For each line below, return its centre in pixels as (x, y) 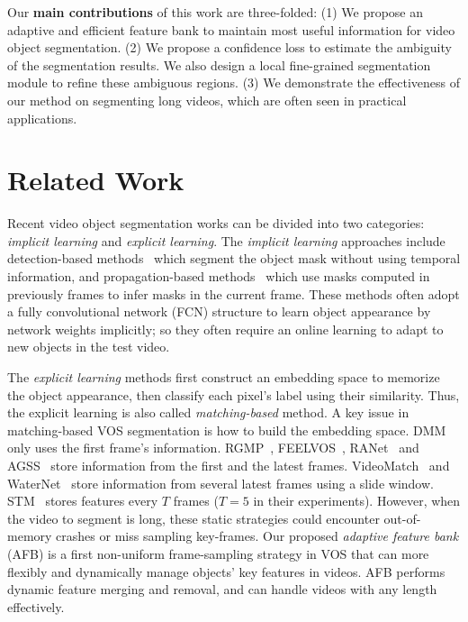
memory (30, 536)
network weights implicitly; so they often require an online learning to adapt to (225, 329)
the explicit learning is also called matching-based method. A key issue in (208, 412)
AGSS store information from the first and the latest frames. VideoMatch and (229, 465)
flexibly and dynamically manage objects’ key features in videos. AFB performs (226, 571)
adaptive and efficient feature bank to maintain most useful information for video (231, 29)
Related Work (96, 180)
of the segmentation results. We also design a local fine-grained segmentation (219, 64)
